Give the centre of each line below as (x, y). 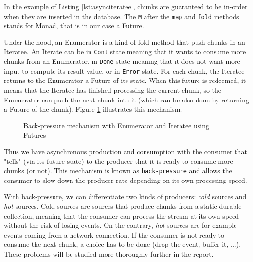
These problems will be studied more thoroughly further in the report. (109, 253)
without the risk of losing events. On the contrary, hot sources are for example (120, 225)
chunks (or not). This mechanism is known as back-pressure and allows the (118, 171)
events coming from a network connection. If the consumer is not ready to (114, 234)
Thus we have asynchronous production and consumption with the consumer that (126, 151)
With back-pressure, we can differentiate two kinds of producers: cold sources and (125, 196)
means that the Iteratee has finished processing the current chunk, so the (113, 90)
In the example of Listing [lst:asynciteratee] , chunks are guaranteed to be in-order (126, 6)
